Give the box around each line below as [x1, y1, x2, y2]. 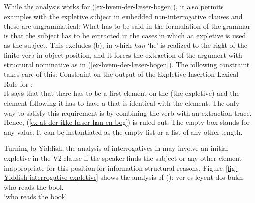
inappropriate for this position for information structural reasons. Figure [4, 162, 223, 173]
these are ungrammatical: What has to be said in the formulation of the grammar [4, 21, 251, 31]
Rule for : [4, 78, 32, 88]
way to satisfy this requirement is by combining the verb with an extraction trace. [4, 107, 252, 117]
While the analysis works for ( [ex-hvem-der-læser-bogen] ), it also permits [4, 1, 223, 11]
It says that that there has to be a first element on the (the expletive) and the [4, 88, 240, 98]
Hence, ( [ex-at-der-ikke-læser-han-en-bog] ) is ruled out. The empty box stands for [4, 117, 250, 127]
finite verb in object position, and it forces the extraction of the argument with [4, 49, 242, 59]
